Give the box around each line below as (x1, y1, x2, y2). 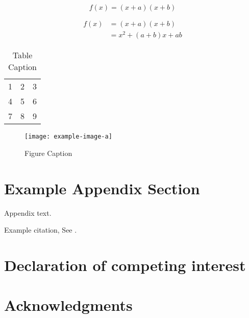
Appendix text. (4, 207, 52, 218)
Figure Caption (24, 147, 72, 158)
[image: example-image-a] (24, 133, 112, 141)
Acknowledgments (4, 294, 133, 315)
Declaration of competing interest (4, 254, 246, 275)
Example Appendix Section (4, 177, 200, 198)
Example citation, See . (4, 224, 77, 235)
